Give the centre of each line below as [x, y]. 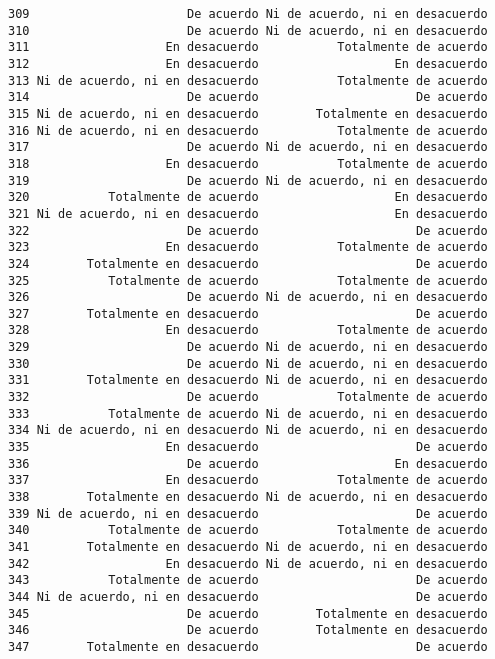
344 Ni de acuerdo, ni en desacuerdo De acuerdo [248, 596]
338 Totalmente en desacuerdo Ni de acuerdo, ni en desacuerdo [248, 497]
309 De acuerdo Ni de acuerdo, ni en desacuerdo [248, 14]
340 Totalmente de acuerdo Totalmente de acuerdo [248, 530]
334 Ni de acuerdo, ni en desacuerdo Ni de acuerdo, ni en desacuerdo [248, 430]
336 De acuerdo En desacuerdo [248, 463]
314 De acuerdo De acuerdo [248, 97]
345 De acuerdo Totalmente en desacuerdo [248, 613]
